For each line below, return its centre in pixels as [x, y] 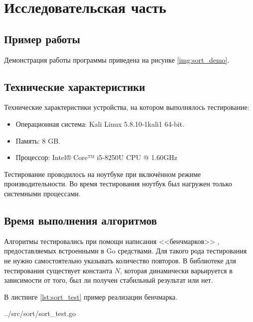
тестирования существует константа [58, 270]
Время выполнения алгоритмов [80, 220]
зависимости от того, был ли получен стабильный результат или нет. [109, 280]
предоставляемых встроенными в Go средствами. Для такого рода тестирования [126, 251]
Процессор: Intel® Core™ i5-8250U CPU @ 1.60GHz [97, 157]
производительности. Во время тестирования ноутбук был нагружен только [118, 184]
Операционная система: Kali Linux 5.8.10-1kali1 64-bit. [100, 123]
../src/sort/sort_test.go [40, 313]
